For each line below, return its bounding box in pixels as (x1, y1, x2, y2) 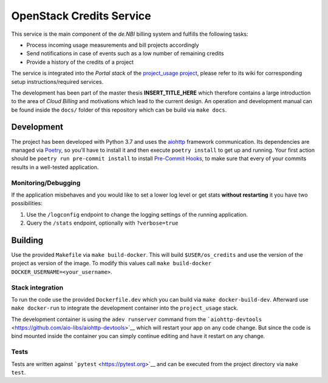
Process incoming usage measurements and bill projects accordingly (26, 41, 199, 49)
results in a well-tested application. (11, 163, 99, 171)
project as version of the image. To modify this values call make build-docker (11, 260, 212, 267)
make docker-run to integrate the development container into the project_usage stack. (11, 304, 239, 312)
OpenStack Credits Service (11, 9, 151, 22)
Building (11, 235, 44, 245)
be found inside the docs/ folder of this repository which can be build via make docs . (11, 106, 227, 114)
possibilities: (11, 200, 43, 207)
